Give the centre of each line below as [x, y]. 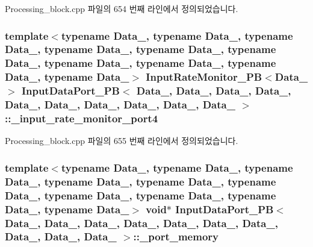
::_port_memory [176, 236]
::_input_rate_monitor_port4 [82, 118]
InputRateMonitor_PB [204, 77]
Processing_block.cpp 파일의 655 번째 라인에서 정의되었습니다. [122, 141]
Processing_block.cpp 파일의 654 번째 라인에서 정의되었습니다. [122, 8]
